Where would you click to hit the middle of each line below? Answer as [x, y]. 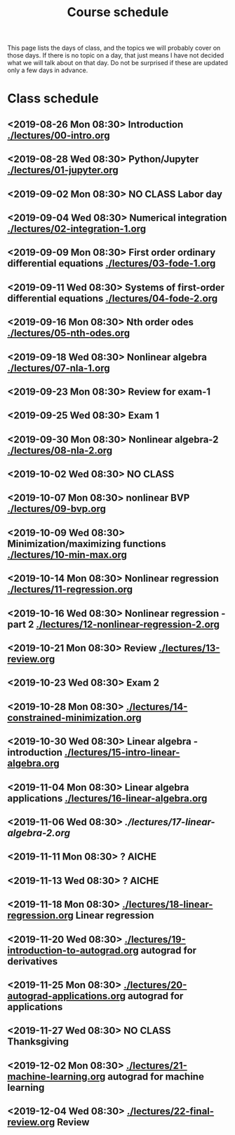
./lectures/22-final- [170, 1112]
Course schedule [118, 12]
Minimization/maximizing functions [87, 544]
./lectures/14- [157, 706]
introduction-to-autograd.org [73, 950]
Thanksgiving [38, 1042]
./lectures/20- [155, 985]
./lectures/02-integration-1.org [77, 229]
